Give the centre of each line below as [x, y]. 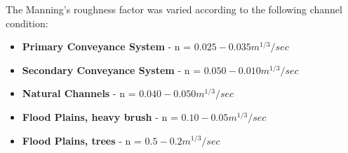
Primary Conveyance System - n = [107, 46]
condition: [27, 23]
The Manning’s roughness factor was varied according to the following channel [174, 9]
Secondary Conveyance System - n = [112, 70]
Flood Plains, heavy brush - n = [100, 116]
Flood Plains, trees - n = [82, 140]
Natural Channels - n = [79, 93]
